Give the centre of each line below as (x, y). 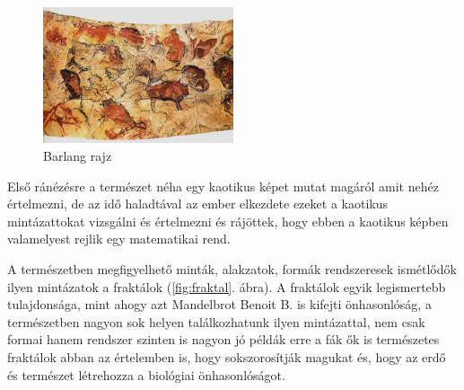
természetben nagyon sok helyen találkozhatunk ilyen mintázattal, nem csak (216, 321)
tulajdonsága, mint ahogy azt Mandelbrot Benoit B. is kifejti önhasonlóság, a (219, 304)
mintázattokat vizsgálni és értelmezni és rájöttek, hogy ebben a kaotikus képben (228, 221)
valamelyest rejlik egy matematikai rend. (119, 239)
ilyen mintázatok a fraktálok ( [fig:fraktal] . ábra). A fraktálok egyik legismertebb (227, 286)
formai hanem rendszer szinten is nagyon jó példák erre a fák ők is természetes (223, 339)
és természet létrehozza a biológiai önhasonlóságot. (146, 374)
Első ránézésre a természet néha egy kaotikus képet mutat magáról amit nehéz (223, 186)
